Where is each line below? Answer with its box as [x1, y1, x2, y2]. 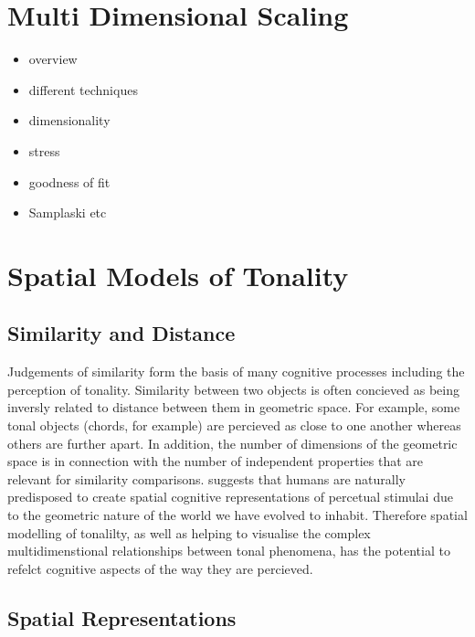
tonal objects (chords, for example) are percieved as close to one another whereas [7, 416, 461, 435]
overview [28, 49, 78, 69]
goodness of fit [28, 172, 111, 191]
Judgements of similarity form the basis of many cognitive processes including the [7, 362, 465, 381]
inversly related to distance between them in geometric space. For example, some [7, 398, 460, 417]
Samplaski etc [28, 203, 107, 222]
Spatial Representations [7, 603, 237, 632]
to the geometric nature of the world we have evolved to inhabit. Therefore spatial [7, 505, 468, 525]
